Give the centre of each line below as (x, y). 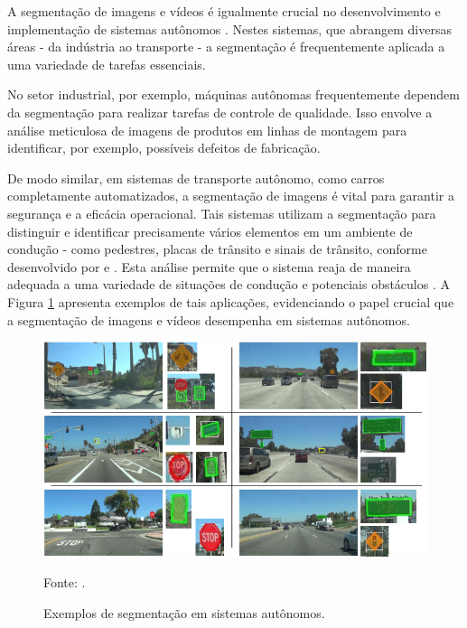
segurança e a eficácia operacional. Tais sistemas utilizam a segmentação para (222, 213)
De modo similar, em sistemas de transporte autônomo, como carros (196, 178)
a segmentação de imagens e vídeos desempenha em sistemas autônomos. (209, 319)
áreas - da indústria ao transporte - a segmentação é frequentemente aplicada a (226, 47)
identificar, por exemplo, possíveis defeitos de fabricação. (164, 148)
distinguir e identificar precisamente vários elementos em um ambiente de (210, 231)
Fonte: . (65, 582)
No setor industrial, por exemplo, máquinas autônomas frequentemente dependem (233, 94)
